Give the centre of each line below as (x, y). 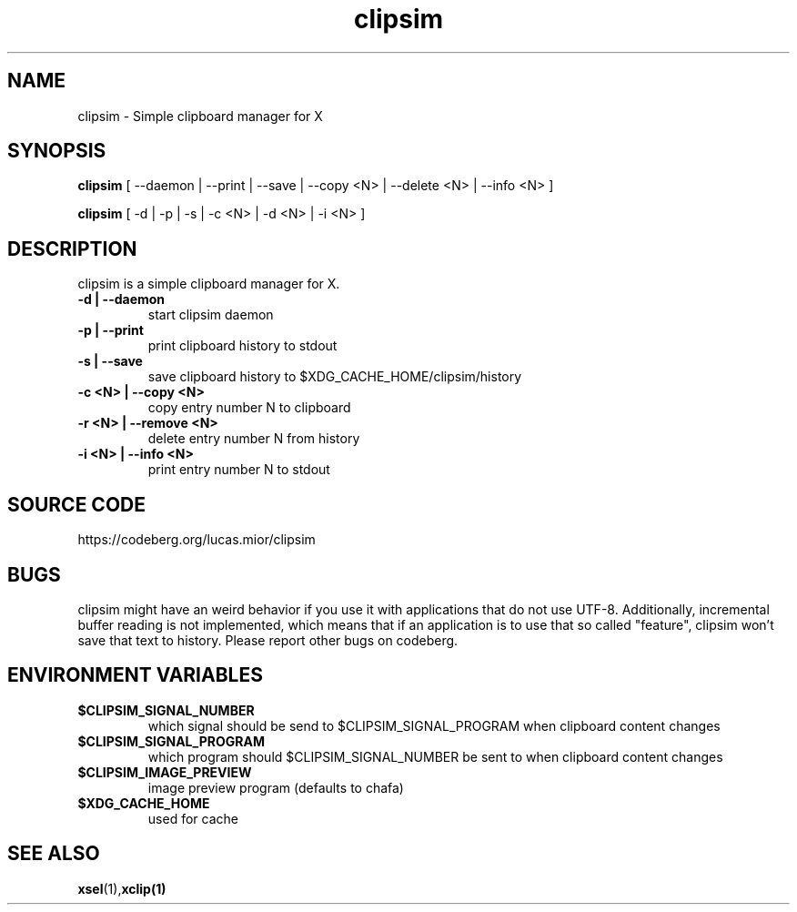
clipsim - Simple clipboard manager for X (200, 116)
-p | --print (111, 330)
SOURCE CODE (76, 504)
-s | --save (110, 361)
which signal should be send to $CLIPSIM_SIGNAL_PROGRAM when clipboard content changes (434, 725)
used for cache (193, 818)
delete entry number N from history (254, 439)
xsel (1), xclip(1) (122, 888)
